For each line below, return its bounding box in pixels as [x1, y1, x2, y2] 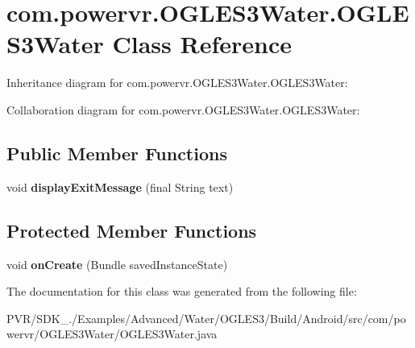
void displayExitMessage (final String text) [6, 178, 234, 195]
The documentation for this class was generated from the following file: [6, 283, 357, 300]
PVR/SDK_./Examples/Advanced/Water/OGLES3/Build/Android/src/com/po [6, 309, 406, 326]
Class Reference [112, 27, 293, 60]
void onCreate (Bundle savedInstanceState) [6, 255, 228, 272]
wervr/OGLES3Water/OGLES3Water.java [6, 325, 218, 342]
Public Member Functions [6, 140, 227, 165]
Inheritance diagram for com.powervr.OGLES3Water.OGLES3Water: [6, 74, 348, 91]
